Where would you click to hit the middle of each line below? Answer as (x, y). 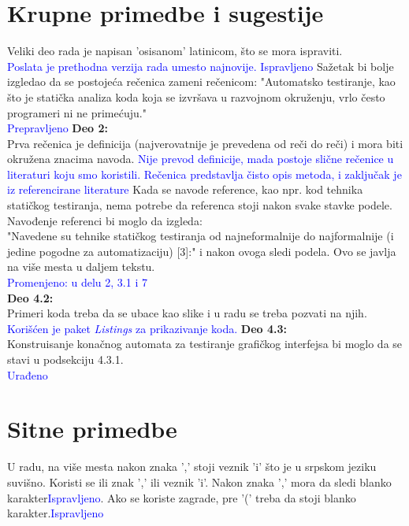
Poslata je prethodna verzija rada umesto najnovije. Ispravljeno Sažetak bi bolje (201, 66)
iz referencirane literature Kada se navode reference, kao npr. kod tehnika (185, 189)
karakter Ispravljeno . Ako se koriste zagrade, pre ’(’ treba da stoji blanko (182, 497)
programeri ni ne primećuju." (77, 112)
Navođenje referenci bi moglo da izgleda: (105, 220)
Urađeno (28, 374)
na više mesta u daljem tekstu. (81, 267)
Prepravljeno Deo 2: (58, 128)
